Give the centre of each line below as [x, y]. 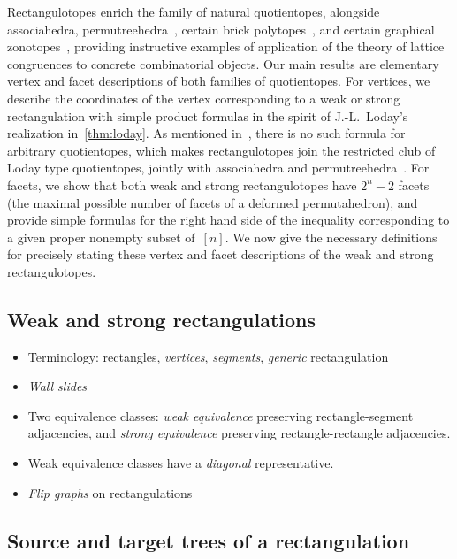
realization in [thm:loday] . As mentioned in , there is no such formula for [206, 133]
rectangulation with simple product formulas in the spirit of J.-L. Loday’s [208, 115]
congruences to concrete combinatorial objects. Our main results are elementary [223, 63]
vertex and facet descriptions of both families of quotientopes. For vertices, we [219, 81]
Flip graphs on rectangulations [110, 492]
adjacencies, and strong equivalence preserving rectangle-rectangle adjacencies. [239, 433]
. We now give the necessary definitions [331, 237]
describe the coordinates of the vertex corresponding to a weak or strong [204, 98]
